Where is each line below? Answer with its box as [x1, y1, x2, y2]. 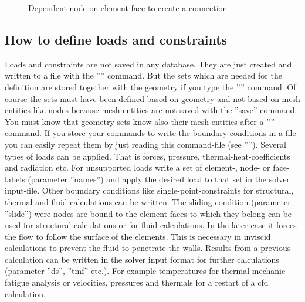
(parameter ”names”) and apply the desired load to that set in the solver [28, 172, 290, 185]
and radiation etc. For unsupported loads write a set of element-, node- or [5, 161, 270, 174]
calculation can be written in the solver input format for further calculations [5, 253, 279, 265]
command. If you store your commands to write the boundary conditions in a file [5, 127, 296, 139]
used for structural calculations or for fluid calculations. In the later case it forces [5, 219, 297, 231]
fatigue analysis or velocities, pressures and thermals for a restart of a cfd [5, 276, 269, 289]
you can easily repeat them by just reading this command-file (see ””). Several [5, 138, 286, 150]
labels [5, 172, 25, 185]
